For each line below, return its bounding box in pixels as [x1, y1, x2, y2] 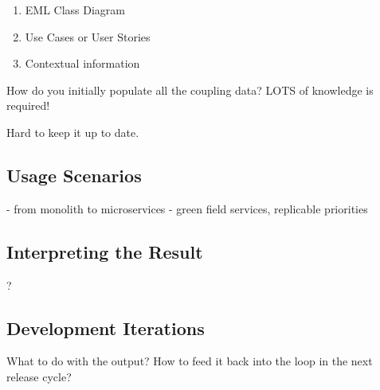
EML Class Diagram [25, 2, 126, 18]
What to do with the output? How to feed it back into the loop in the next [6, 353, 373, 369]
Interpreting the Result [6, 239, 203, 263]
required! [6, 97, 50, 114]
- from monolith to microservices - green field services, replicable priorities [6, 200, 368, 216]
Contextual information [25, 55, 140, 72]
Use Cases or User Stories [25, 28, 151, 45]
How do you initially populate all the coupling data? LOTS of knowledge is [6, 81, 374, 98]
